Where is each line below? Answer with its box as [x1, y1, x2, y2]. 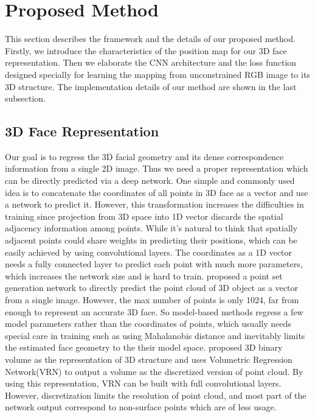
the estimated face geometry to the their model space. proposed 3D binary [5, 341, 283, 354]
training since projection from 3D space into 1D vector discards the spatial [5, 209, 283, 222]
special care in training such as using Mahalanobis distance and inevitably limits [5, 329, 305, 342]
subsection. [5, 92, 46, 105]
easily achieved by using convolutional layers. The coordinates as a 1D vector [5, 245, 292, 258]
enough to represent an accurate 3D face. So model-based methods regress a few [5, 305, 303, 318]
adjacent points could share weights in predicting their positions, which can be [5, 234, 297, 247]
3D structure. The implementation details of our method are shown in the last [5, 80, 297, 93]
